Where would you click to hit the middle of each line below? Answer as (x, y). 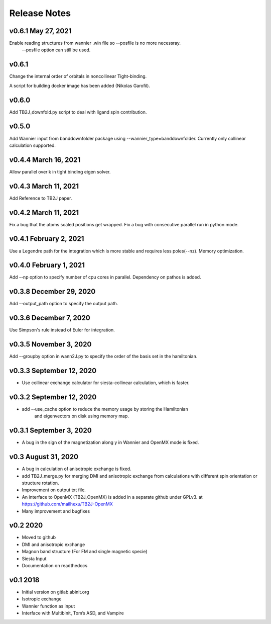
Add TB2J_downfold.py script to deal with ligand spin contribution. (78, 112)
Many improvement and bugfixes (56, 511)
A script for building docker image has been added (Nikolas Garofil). (80, 85)
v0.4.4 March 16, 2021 (45, 160)
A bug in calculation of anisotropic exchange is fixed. (77, 469)
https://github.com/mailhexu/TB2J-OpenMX (67, 504)
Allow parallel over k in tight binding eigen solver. (60, 171)
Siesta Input (34, 559)
